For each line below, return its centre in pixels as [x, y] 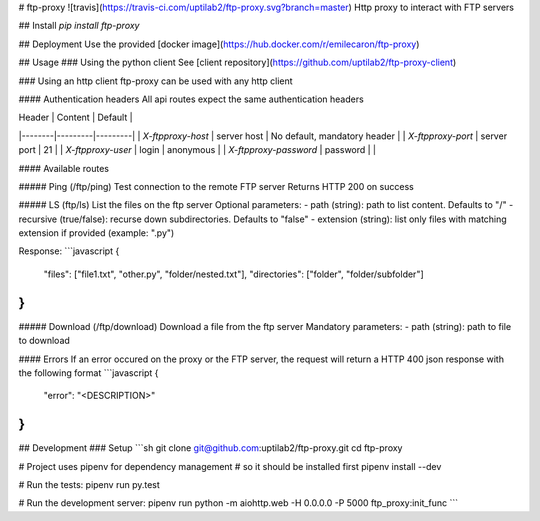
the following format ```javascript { [88, 372]
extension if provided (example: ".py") [96, 233]
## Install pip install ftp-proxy [79, 26]
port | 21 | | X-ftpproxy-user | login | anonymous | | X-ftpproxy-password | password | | [197, 150]
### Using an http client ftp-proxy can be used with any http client [156, 81]
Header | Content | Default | [76, 117]
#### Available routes [64, 168]
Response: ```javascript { [69, 251]
